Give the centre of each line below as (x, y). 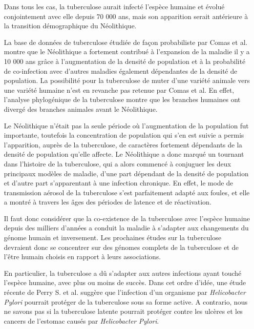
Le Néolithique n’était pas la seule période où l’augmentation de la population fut (126, 125)
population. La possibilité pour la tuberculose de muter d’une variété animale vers (127, 80)
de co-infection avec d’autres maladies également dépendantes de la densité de (121, 71)
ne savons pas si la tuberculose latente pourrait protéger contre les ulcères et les (123, 311)
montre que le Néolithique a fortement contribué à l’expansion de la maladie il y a (127, 51)
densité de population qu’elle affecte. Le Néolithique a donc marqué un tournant (124, 154)
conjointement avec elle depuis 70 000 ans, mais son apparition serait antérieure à (126, 16)
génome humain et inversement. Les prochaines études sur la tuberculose (113, 237)
